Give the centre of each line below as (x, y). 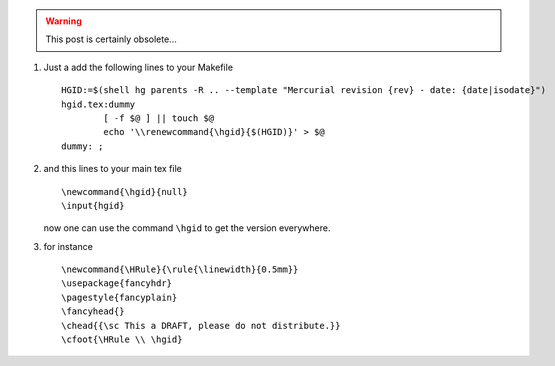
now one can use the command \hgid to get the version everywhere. (187, 228)
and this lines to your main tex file (112, 169)
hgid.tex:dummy (98, 104)
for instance (68, 246)
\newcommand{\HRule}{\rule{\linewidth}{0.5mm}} (180, 269)
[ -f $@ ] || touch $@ (159, 118)
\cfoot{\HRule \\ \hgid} (122, 339)
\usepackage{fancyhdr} (117, 283)
